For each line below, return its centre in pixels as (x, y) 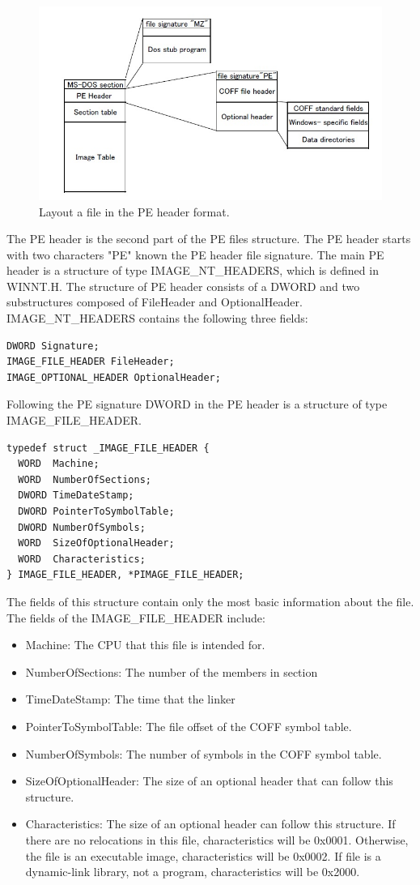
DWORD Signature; (53, 346)
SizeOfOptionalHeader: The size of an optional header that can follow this (209, 781)
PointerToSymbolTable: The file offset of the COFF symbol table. (189, 726)
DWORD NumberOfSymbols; (82, 527)
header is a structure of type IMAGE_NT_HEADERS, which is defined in (193, 270)
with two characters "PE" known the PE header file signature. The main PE (195, 254)
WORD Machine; (59, 464)
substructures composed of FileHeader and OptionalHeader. (155, 302)
